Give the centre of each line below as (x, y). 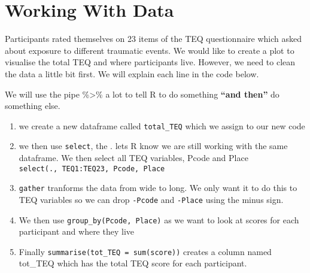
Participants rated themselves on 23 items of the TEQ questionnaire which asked (153, 39)
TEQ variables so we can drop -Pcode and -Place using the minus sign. (151, 199)
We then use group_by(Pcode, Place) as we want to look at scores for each (159, 219)
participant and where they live (77, 231)
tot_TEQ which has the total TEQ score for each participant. (133, 263)
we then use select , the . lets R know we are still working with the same (153, 146)
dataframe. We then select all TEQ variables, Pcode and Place (133, 157)
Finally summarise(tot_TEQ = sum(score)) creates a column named (145, 251)
